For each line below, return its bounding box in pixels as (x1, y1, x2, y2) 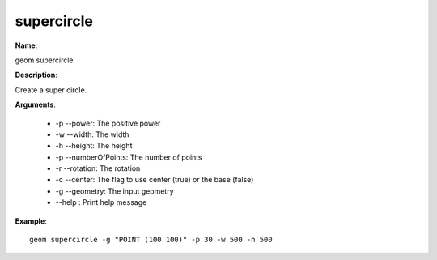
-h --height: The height (55, 141, 133, 151)
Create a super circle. (15, 85, 87, 95)
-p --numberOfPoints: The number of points (55, 152, 202, 162)
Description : (15, 70, 58, 80)
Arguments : (15, 100, 57, 109)
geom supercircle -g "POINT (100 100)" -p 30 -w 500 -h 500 (29, 235, 273, 245)
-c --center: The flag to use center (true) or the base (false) (55, 175, 254, 185)
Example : (15, 215, 48, 226)
